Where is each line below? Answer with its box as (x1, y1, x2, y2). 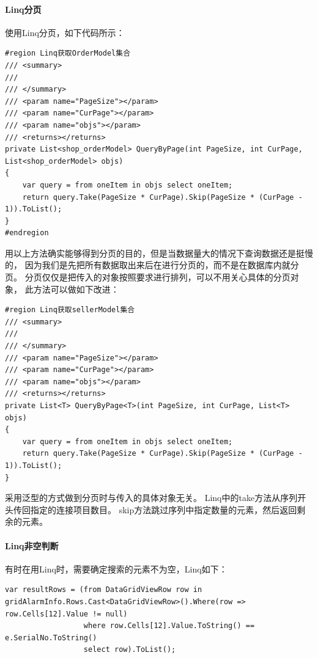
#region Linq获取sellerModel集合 (5, 305, 135, 315)
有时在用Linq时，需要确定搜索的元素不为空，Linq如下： (5, 562, 227, 575)
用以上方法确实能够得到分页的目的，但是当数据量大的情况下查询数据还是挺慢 (5, 246, 313, 259)
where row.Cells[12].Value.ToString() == (83, 621, 255, 631)
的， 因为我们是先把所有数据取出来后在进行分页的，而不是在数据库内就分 (5, 258, 299, 271)
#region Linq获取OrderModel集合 (5, 49, 131, 58)
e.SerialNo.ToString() (5, 633, 97, 642)
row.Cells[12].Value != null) (5, 609, 128, 618)
